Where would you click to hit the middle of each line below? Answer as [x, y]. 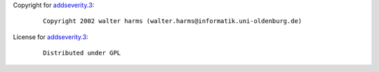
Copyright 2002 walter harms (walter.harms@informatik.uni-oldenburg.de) [173, 21]
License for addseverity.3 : [51, 37]
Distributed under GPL [82, 53]
